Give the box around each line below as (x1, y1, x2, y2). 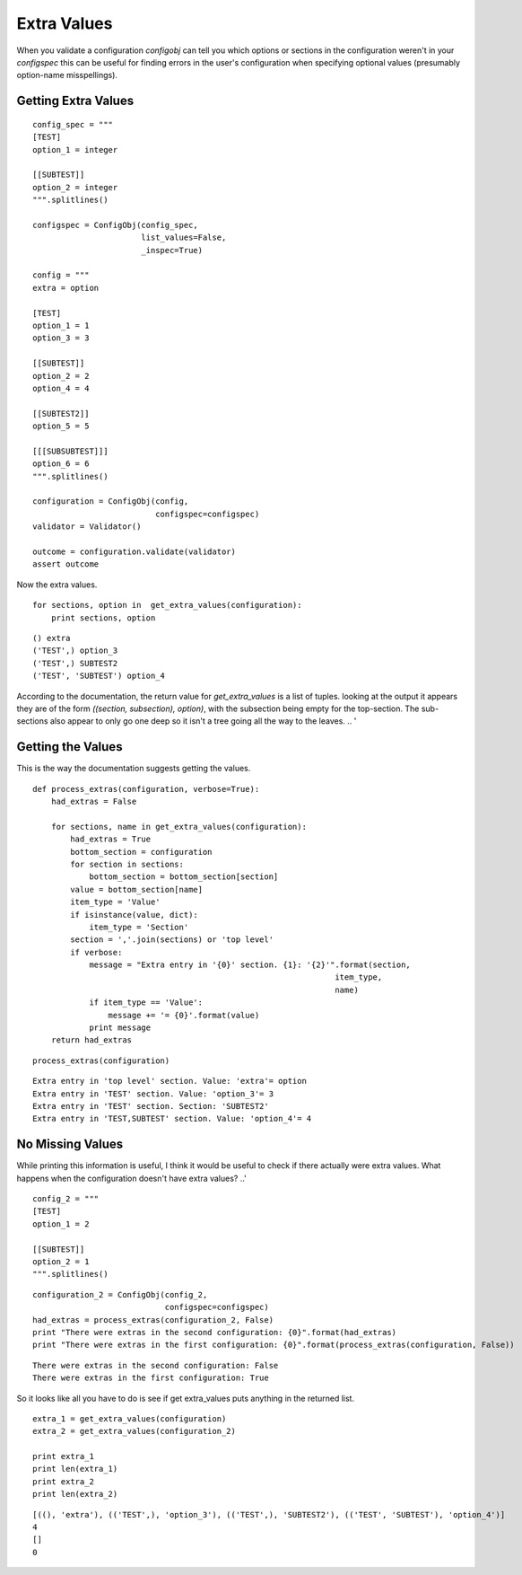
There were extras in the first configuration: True (32, 1373, 269, 1383)
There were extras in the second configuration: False (32, 1360, 279, 1370)
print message (89, 1023, 152, 1033)
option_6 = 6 (32, 459, 90, 469)
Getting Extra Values (16, 93, 135, 109)
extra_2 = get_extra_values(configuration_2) (32, 1426, 237, 1437)
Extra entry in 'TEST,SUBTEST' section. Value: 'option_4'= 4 (32, 1113, 312, 1124)
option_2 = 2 (32, 371, 90, 381)
